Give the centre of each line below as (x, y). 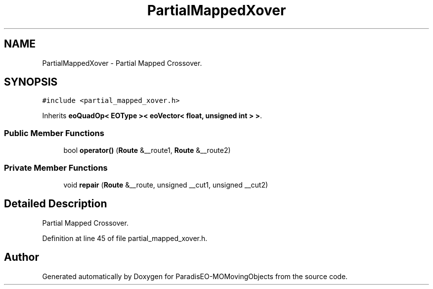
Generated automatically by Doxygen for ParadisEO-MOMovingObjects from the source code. (195, 276)
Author (22, 257)
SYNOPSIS (31, 82)
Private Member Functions (56, 168)
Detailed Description (56, 204)
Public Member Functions (54, 133)
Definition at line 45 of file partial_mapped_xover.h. (125, 238)
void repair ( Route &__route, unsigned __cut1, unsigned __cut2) (166, 185)
